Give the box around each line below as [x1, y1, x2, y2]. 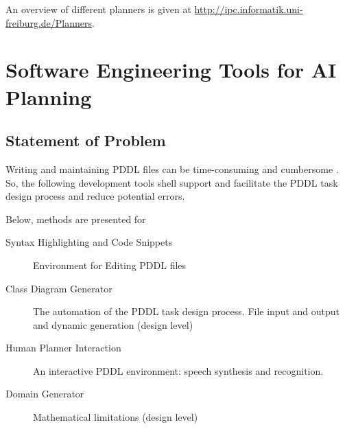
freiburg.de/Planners [5, 15, 93, 30]
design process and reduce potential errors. [5, 189, 185, 203]
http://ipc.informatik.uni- [194, 2, 303, 16]
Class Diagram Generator [5, 281, 112, 295]
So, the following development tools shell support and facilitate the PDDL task [5, 175, 338, 189]
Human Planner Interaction [5, 340, 121, 355]
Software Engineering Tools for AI [5, 56, 337, 84]
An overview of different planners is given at [5, 2, 191, 16]
